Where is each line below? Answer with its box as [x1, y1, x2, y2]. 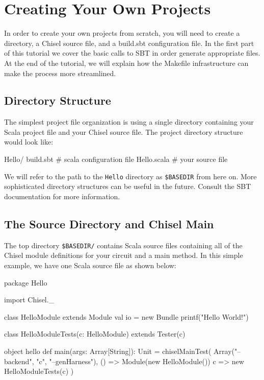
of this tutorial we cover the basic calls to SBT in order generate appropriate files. [4, 47, 260, 58]
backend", [4, 355, 34, 366]
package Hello [4, 277, 47, 288]
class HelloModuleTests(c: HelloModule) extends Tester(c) [4, 328, 186, 339]
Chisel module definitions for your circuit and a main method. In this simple [4, 250, 243, 260]
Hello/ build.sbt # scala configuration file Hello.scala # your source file [4, 154, 228, 164]
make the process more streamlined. [4, 67, 116, 78]
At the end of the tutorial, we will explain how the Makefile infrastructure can [4, 57, 249, 68]
